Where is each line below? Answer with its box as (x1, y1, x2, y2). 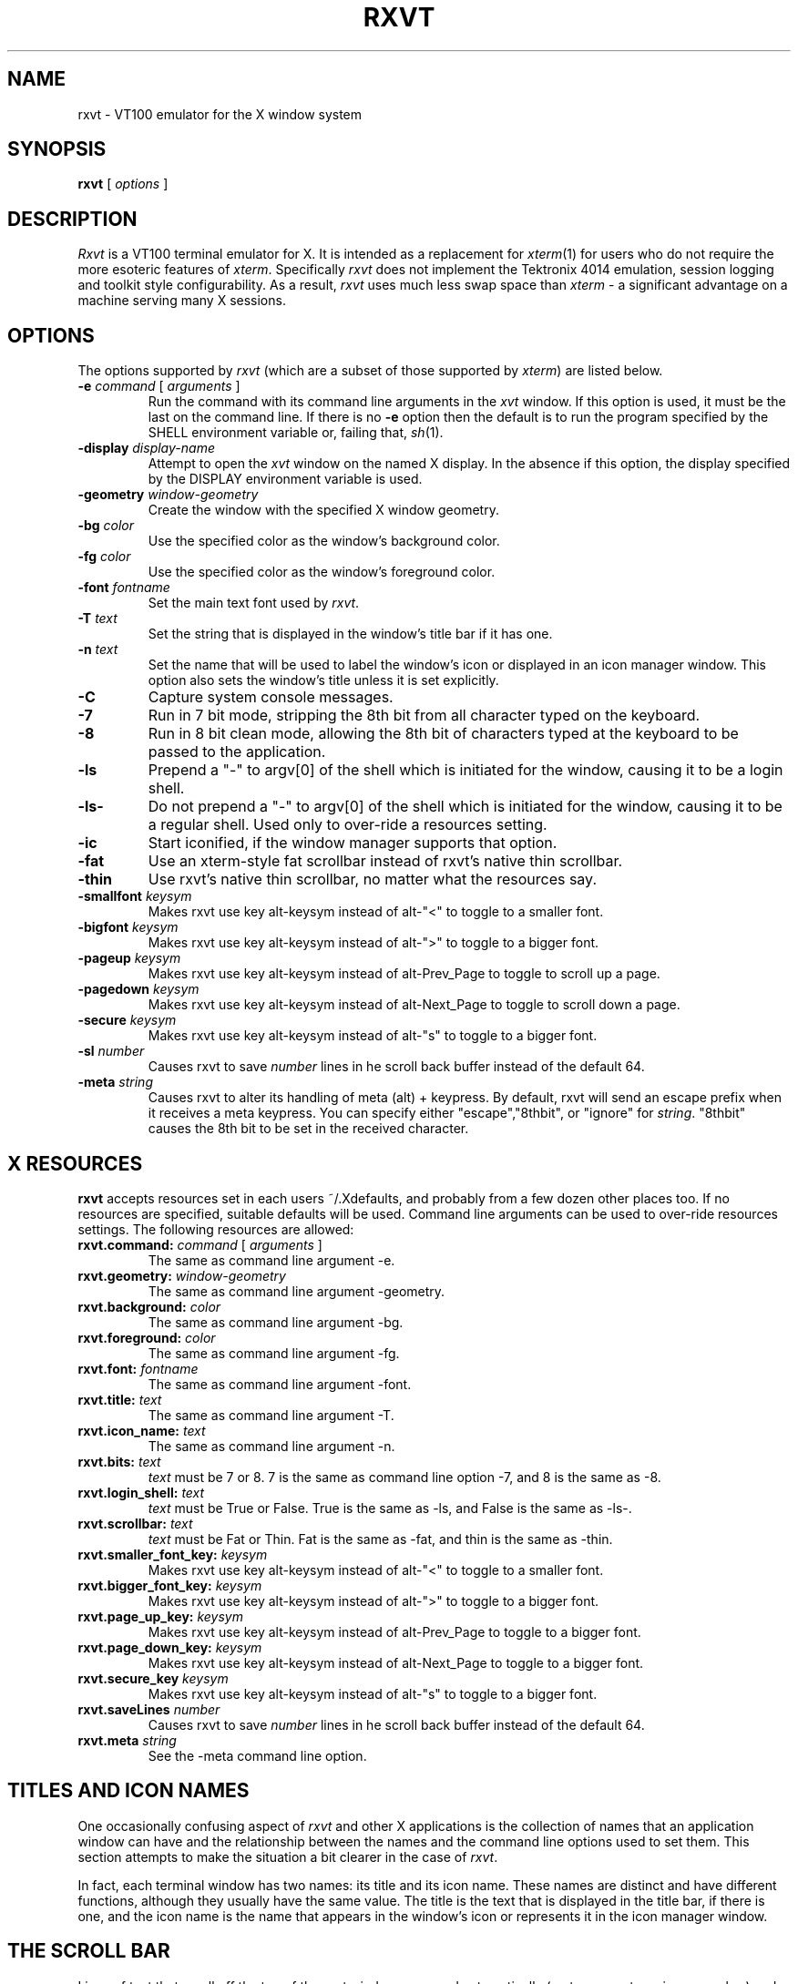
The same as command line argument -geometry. (148, 1283, 445, 1299)
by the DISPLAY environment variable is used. (148, 471, 423, 487)
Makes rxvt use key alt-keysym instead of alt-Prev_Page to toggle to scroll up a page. (148, 966, 660, 982)
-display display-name (77, 440, 215, 456)
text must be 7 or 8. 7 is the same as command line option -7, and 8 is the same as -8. (148, 1468, 661, 1485)
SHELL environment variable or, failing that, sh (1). (148, 424, 444, 441)
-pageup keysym (77, 950, 181, 966)
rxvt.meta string (77, 1732, 177, 1748)
